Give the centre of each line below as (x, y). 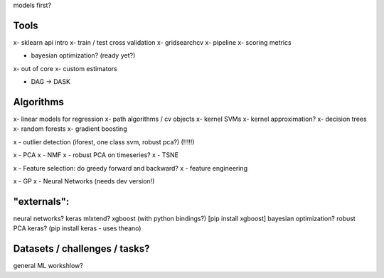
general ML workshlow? (48, 266)
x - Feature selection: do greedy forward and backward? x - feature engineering (130, 168)
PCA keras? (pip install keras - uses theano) (77, 228)
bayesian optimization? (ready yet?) (83, 55)
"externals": (41, 202)
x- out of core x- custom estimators (65, 68)
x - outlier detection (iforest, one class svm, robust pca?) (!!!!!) (104, 141)
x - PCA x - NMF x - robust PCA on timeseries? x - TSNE (96, 155)
